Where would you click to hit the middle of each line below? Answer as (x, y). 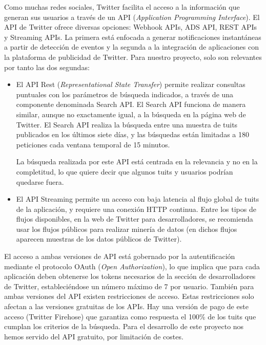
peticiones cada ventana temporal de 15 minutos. (93, 144)
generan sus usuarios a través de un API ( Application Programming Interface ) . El (132, 17)
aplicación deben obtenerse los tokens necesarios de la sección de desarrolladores (130, 276)
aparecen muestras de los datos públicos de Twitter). (99, 239)
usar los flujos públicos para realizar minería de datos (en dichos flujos (127, 229)
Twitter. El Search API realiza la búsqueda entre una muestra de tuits (127, 124)
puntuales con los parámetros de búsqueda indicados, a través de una (125, 94)
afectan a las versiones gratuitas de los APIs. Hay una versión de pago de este (126, 306)
